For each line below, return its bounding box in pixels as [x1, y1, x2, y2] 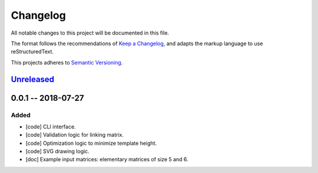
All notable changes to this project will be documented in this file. [11, 29, 170, 36]
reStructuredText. [11, 48, 54, 55]
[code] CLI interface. [25, 123, 76, 130]
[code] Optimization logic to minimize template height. [25, 140, 157, 147]
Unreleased [11, 74, 55, 84]
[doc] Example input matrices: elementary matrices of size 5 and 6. [25, 156, 188, 163]
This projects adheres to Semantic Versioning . [11, 59, 123, 66]
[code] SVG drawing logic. [25, 148, 90, 155]
